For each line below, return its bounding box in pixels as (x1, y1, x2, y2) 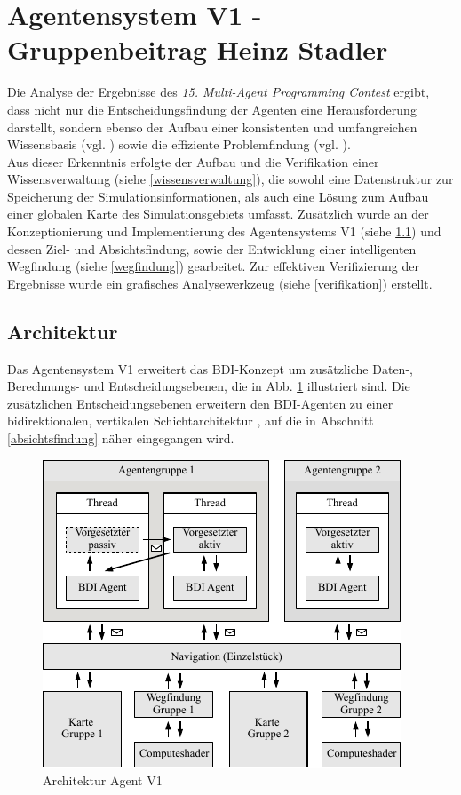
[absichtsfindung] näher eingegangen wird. (7, 429, 234, 448)
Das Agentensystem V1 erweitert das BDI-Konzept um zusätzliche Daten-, (7, 359, 413, 378)
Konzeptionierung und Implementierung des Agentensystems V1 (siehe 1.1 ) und (7, 222, 441, 241)
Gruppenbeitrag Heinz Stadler (7, 31, 388, 68)
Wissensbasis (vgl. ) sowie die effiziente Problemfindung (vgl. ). (7, 135, 351, 154)
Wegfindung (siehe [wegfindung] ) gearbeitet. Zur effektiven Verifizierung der (7, 257, 419, 275)
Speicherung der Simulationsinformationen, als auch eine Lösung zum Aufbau (7, 187, 429, 205)
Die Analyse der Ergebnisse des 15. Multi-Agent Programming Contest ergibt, (7, 83, 430, 101)
